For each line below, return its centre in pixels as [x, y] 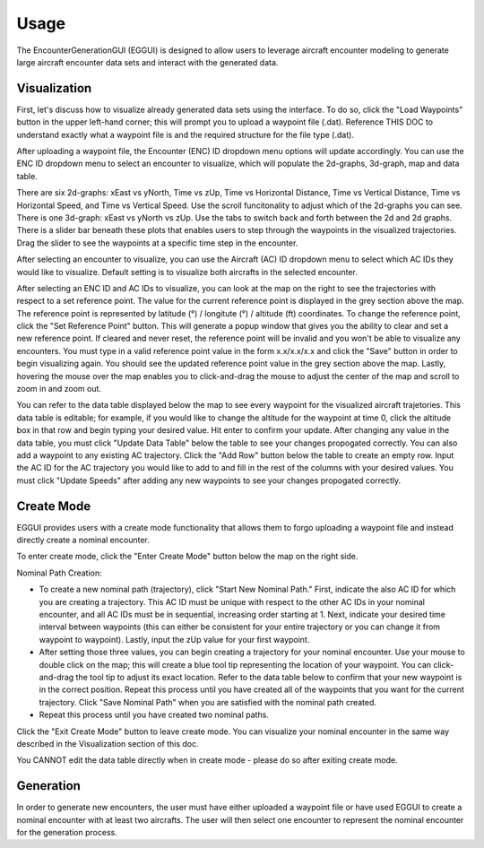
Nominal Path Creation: [59, 573]
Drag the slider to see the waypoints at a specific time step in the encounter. [157, 243]
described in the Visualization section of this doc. [108, 743]
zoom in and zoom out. [59, 389]
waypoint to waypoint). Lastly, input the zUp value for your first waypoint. [174, 639]
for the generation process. [67, 833]
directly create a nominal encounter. [83, 540]
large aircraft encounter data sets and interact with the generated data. [147, 62]
